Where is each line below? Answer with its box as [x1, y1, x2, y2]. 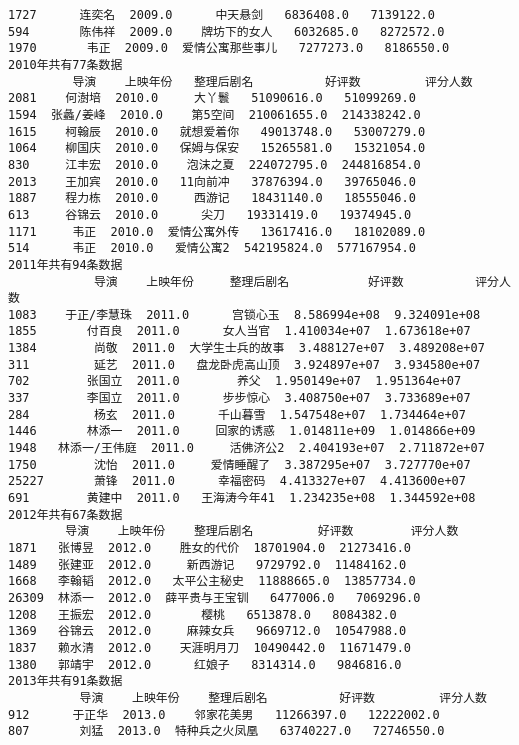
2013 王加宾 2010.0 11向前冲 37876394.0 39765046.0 [8, 174, 416, 189]
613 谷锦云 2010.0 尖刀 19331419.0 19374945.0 [8, 207, 412, 222]
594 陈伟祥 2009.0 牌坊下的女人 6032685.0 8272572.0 [8, 24, 445, 39]
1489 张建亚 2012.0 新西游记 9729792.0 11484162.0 [8, 557, 407, 572]
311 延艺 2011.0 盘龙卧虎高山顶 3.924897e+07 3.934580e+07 [8, 357, 481, 372]
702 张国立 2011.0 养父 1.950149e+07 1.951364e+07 [8, 374, 462, 389]
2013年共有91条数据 [8, 674, 123, 689]
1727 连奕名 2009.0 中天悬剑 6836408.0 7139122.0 [8, 8, 435, 22]
